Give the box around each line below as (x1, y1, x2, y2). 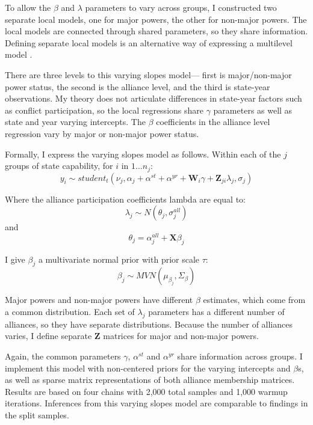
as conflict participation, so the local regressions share (5, 103, 203, 116)
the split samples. (5, 408, 69, 421)
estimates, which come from (203, 293, 306, 306)
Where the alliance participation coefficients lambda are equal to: (5, 192, 246, 205)
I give (5, 252, 25, 265)
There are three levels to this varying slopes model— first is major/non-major (5, 68, 292, 81)
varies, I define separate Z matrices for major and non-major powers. (5, 329, 259, 342)
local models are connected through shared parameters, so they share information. (5, 25, 308, 37)
